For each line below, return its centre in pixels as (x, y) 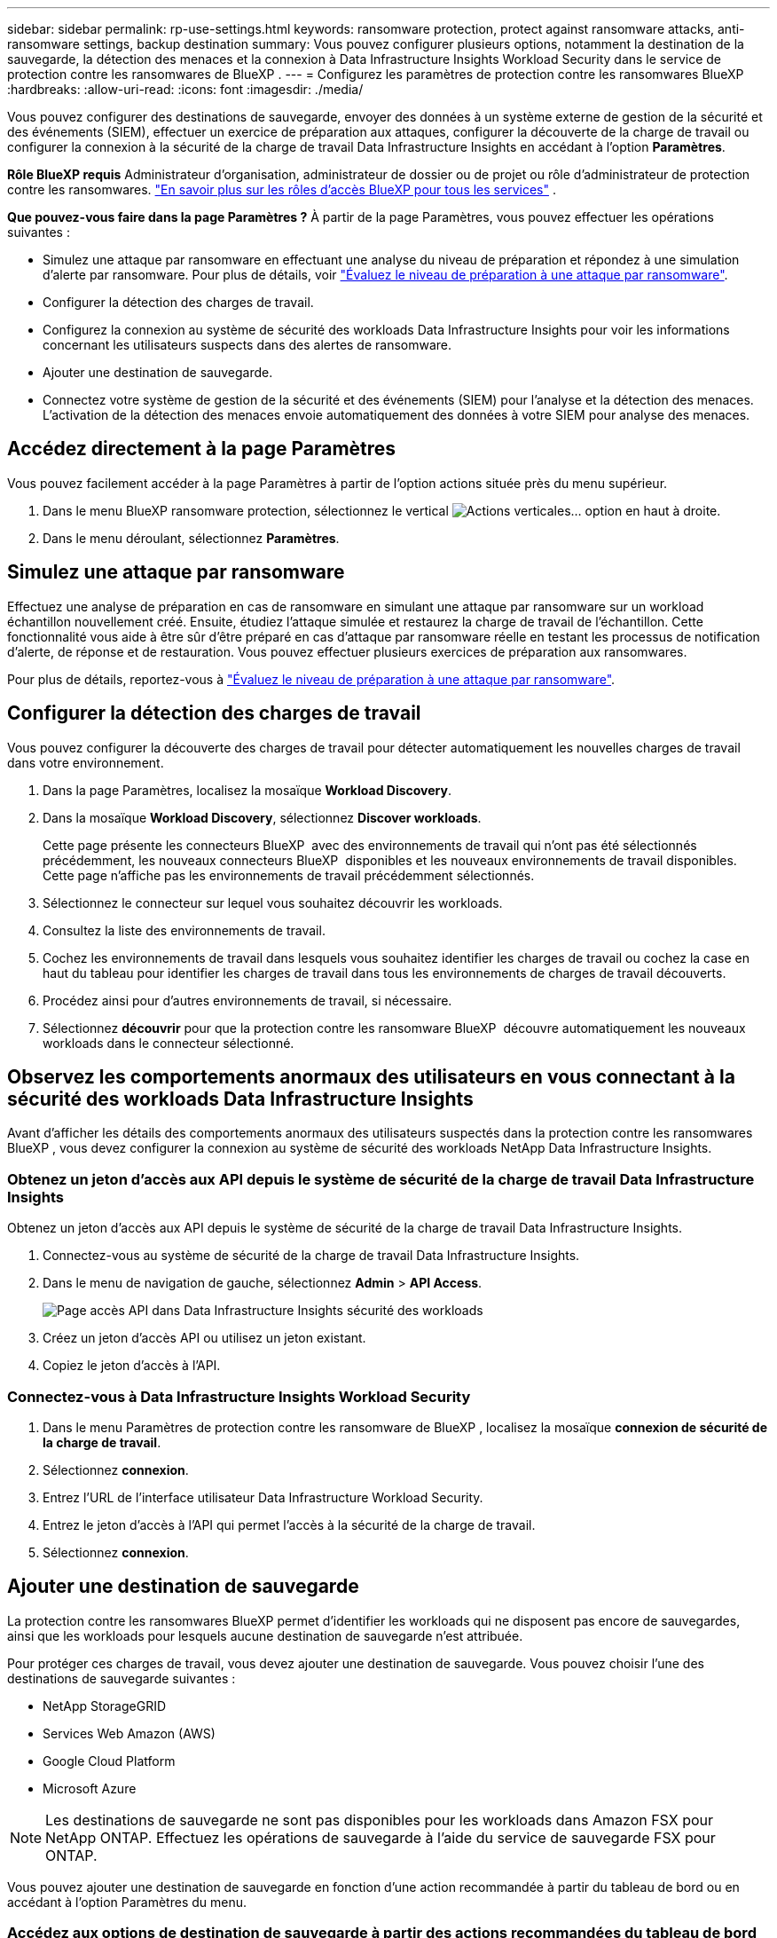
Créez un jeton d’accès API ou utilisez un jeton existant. (204, 1338)
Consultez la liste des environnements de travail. (184, 930)
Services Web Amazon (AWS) (129, 1733)
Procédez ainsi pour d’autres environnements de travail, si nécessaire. (247, 1000)
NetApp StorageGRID (105, 1706)
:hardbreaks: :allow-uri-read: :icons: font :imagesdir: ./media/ (185, 89)
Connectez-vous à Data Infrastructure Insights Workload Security (239, 1396)
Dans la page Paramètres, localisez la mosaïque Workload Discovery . (247, 790)
